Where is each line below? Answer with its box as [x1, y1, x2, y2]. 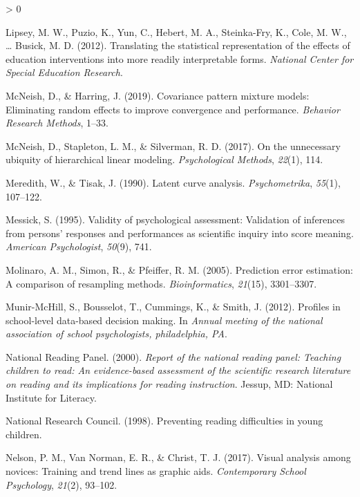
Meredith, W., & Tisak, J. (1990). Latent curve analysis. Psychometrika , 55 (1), [6, 175, 341, 189]
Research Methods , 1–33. [6, 115, 108, 130]
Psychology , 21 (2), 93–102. [6, 477, 117, 491]
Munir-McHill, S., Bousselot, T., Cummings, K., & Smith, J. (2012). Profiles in [6, 299, 341, 314]
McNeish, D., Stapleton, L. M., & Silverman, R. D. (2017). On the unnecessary [6, 138, 341, 153]
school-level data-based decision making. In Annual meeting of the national [6, 312, 323, 327]
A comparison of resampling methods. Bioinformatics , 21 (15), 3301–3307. [6, 276, 317, 290]
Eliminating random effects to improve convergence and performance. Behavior [6, 102, 340, 116]
